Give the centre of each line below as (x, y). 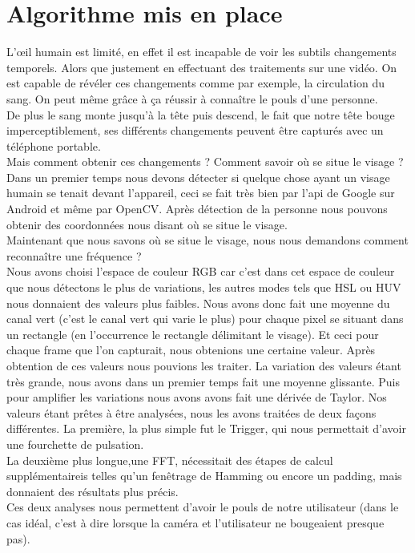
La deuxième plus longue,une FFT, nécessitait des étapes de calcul (170, 460)
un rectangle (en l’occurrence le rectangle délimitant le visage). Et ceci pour (193, 334)
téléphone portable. (54, 145)
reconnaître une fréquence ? (74, 255)
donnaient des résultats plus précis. (93, 491)
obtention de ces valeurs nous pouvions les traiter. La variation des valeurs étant (204, 365)
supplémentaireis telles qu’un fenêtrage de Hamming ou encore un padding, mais (204, 476)
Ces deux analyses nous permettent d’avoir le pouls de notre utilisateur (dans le (203, 507)
